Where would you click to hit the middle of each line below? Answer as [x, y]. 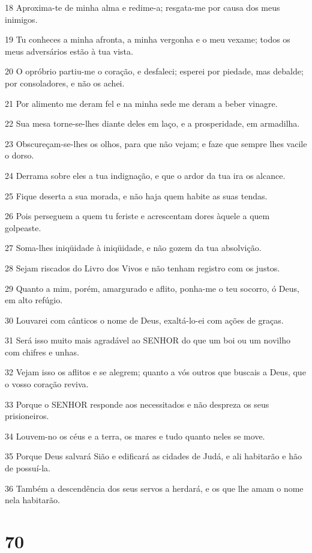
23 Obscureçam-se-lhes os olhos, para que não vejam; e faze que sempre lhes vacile [156, 143]
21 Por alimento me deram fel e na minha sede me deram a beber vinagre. [141, 103]
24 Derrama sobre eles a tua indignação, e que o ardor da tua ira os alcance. [145, 175]
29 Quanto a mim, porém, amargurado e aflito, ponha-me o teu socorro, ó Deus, [152, 288]
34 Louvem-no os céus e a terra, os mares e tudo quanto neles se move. [135, 436]
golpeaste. [23, 227]
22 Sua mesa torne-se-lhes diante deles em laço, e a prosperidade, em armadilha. [152, 123]
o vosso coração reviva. [47, 384]
